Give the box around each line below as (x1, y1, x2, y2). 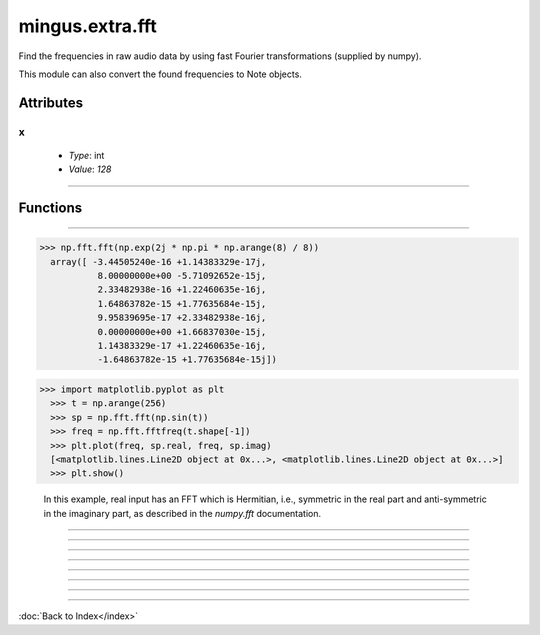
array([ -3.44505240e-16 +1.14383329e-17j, (50, 256, 267, 267)
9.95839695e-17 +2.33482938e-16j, (97, 312, 267, 324)
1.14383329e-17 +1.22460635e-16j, (97, 340, 267, 352)
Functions (18, 200, 83, 217)
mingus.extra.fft (18, 15, 157, 37)
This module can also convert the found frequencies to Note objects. (18, 68, 302, 80)
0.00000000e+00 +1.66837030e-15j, (97, 326, 267, 337)
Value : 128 (68, 163, 112, 175)
